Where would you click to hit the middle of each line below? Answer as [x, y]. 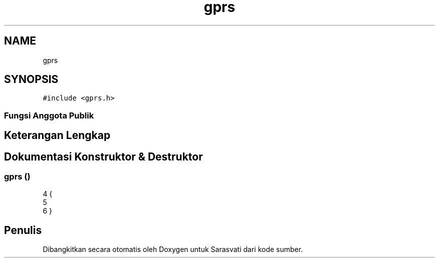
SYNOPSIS [31, 79]
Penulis [23, 230]
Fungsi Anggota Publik [49, 115]
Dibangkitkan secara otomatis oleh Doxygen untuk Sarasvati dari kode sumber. [173, 249]
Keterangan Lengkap [57, 135]
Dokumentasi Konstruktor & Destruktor [103, 156]
